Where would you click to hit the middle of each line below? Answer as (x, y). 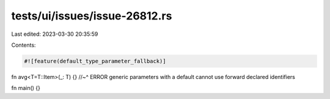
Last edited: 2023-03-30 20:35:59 (55, 34)
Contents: (24, 45)
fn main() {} (26, 88)
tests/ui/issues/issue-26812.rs (92, 16)
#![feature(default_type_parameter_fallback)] (95, 61)
